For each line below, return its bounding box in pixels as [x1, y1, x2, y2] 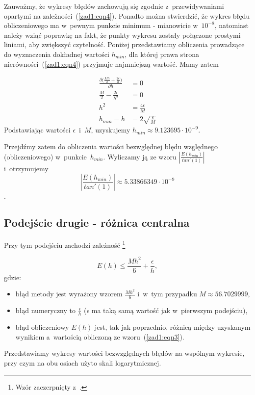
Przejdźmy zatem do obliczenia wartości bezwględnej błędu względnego [4, 141, 218, 151]
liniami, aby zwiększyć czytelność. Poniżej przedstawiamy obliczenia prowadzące [4, 39, 245, 50]
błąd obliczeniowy [15, 322, 69, 332]
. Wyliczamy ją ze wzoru [103, 151, 177, 161]
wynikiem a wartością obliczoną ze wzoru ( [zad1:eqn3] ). [15, 331, 184, 342]
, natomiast [214, 20, 249, 30]
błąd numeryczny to [15, 305, 76, 316]
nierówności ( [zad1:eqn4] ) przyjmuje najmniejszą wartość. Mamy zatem [4, 58, 219, 69]
